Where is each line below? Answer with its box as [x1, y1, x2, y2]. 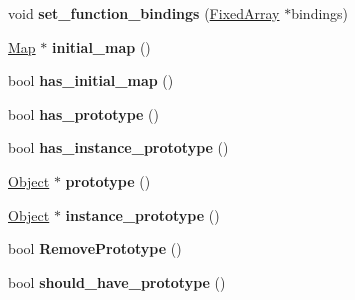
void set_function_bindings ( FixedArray [8, 3, 280, 23]
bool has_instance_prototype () [8, 137, 229, 158]
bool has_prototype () [8, 103, 160, 124]
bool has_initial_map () [8, 70, 174, 91]
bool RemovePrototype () [8, 238, 182, 259]
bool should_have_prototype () [8, 271, 226, 292]
